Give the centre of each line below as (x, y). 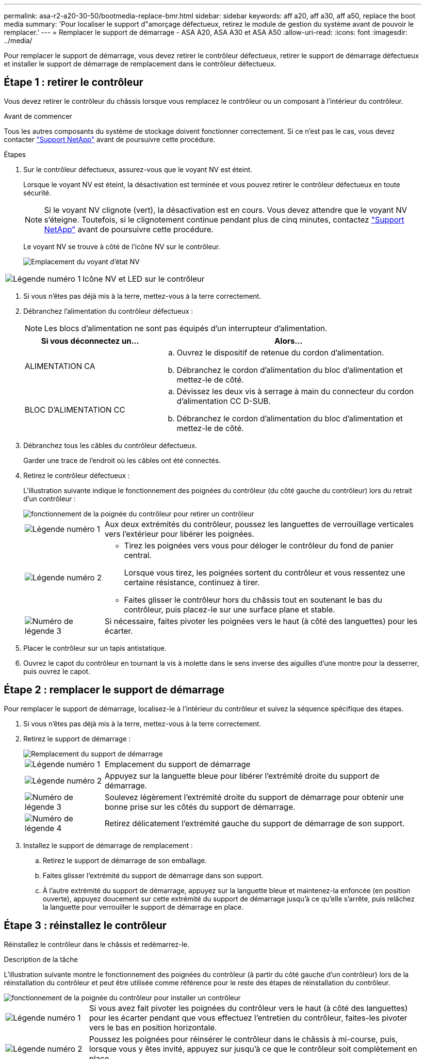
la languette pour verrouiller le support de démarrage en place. (143, 907)
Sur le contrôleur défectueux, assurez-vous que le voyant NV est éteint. (138, 169)
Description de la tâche (41, 959)
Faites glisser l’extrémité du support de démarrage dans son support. (153, 875)
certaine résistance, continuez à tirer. (192, 582)
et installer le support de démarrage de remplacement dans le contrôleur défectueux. (140, 64)
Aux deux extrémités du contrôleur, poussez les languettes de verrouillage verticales (259, 524)
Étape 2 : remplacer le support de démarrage (114, 690)
